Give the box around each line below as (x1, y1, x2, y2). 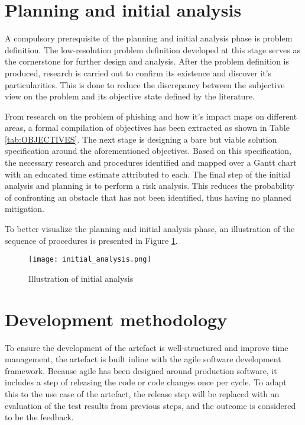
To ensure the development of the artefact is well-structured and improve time (5, 341, 288, 353)
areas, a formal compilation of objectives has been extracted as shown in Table (5, 121, 290, 134)
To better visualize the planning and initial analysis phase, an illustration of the (5, 223, 295, 235)
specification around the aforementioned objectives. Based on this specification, (5, 144, 291, 157)
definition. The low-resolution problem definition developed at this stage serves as (5, 43, 300, 56)
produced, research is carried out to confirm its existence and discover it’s (5, 66, 272, 79)
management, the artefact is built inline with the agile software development (5, 353, 281, 365)
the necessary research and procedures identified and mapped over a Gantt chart (5, 156, 297, 169)
